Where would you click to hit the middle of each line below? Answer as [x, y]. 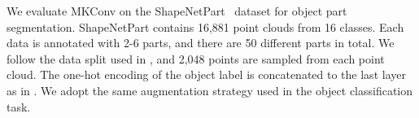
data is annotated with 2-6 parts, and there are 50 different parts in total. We [201, 43]
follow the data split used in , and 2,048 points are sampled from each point [196, 58]
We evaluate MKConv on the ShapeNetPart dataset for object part [177, 11]
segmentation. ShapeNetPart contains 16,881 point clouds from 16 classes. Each [205, 26]
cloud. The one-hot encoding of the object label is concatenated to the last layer [206, 74]
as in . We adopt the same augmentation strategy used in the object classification [210, 90]
